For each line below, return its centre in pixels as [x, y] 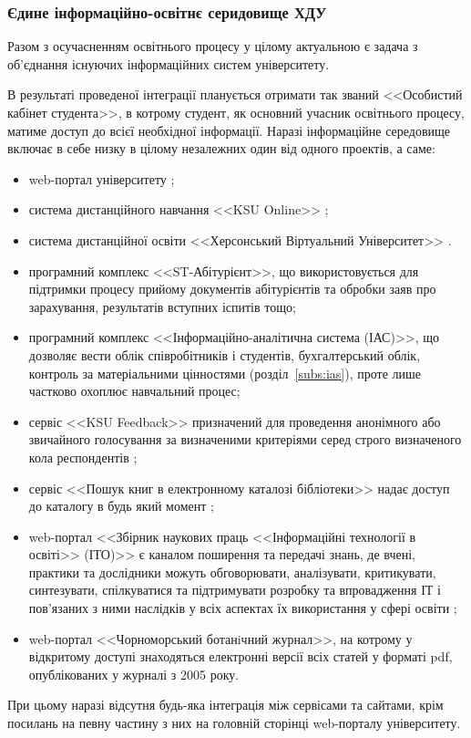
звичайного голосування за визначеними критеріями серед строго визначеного [245, 439]
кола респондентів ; [83, 457]
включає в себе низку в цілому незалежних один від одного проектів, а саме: [221, 148]
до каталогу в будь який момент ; [121, 506]
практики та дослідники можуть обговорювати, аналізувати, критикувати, [232, 572]
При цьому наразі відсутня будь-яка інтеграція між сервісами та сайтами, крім [225, 705]
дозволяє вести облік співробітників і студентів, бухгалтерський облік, [225, 354]
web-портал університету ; [102, 178]
